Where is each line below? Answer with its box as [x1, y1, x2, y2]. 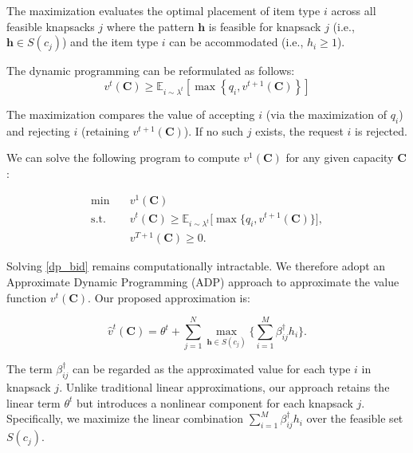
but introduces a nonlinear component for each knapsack [76, 394, 353, 411]
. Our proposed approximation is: [88, 289, 250, 305]
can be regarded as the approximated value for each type [73, 360, 351, 377]
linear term [6, 394, 61, 411]
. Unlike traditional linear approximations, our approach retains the [59, 379, 390, 396]
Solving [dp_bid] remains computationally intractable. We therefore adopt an [6, 258, 386, 274]
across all [331, 2, 376, 18]
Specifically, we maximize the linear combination [6, 410, 244, 427]
